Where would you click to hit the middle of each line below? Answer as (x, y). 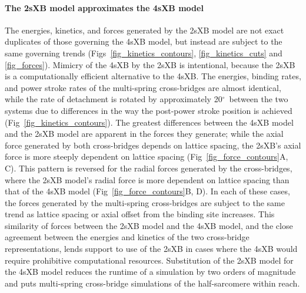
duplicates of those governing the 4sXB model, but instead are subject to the (144, 41)
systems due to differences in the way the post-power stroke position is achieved (149, 110)
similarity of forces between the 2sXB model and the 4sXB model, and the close (149, 225)
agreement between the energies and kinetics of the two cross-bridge (127, 237)
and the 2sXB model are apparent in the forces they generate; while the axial (144, 134)
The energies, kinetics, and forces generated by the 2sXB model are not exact (144, 30)
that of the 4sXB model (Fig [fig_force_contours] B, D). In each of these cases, (147, 191)
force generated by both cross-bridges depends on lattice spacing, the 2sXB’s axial (153, 145)
